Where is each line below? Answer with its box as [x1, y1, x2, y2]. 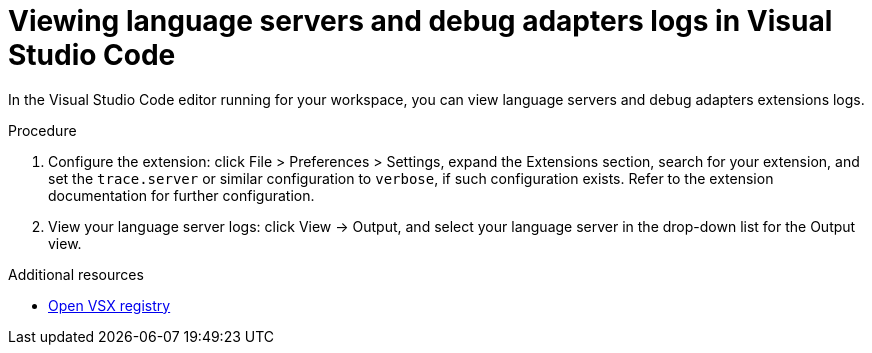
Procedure [8, 121, 77, 139]
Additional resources [8, 265, 144, 283]
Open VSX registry [48, 296, 171, 314]
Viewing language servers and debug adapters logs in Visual [8, 4, 833, 38]
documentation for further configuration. [48, 186, 315, 204]
